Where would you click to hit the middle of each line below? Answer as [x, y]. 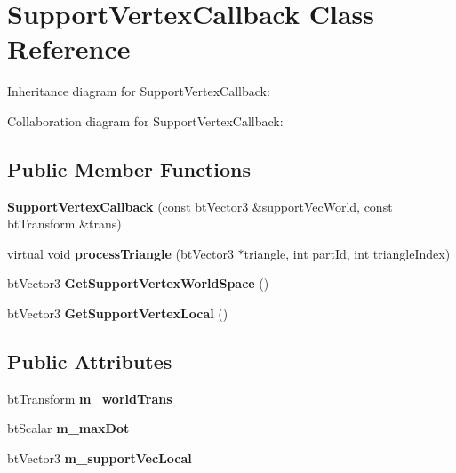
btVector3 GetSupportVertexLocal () [118, 313]
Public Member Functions [129, 168]
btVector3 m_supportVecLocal [100, 458]
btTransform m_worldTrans [90, 398]
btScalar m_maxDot [68, 428]
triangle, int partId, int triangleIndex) [347, 253]
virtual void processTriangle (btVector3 [120, 253]
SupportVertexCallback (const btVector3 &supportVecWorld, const [200, 206]
